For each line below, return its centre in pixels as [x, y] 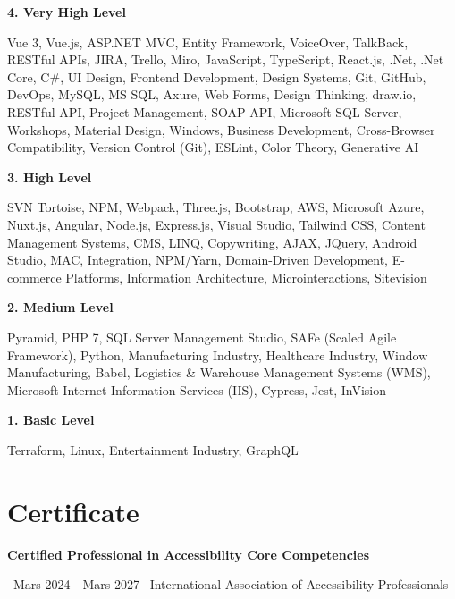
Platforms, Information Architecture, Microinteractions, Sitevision [246, 277]
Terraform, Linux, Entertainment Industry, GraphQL [153, 449]
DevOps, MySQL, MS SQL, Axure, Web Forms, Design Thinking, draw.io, [212, 94]
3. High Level [50, 177]
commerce [34, 277]
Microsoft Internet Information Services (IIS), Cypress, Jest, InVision [197, 389]
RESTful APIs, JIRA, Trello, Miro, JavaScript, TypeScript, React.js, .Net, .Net [226, 59]
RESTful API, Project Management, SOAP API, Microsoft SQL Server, [205, 111]
